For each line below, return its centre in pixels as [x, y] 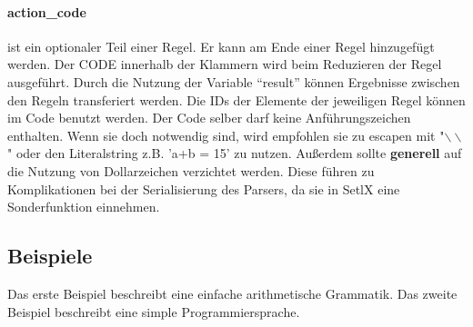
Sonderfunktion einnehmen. [84, 207]
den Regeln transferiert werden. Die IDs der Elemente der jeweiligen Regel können [236, 99]
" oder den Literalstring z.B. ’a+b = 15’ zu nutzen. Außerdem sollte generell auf [235, 153]
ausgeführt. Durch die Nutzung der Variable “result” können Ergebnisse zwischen [234, 81]
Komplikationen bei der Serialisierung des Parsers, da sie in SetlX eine [204, 188]
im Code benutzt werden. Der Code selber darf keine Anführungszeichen [209, 118]
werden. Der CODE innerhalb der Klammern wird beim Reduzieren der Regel [225, 64]
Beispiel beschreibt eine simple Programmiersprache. [154, 311]
